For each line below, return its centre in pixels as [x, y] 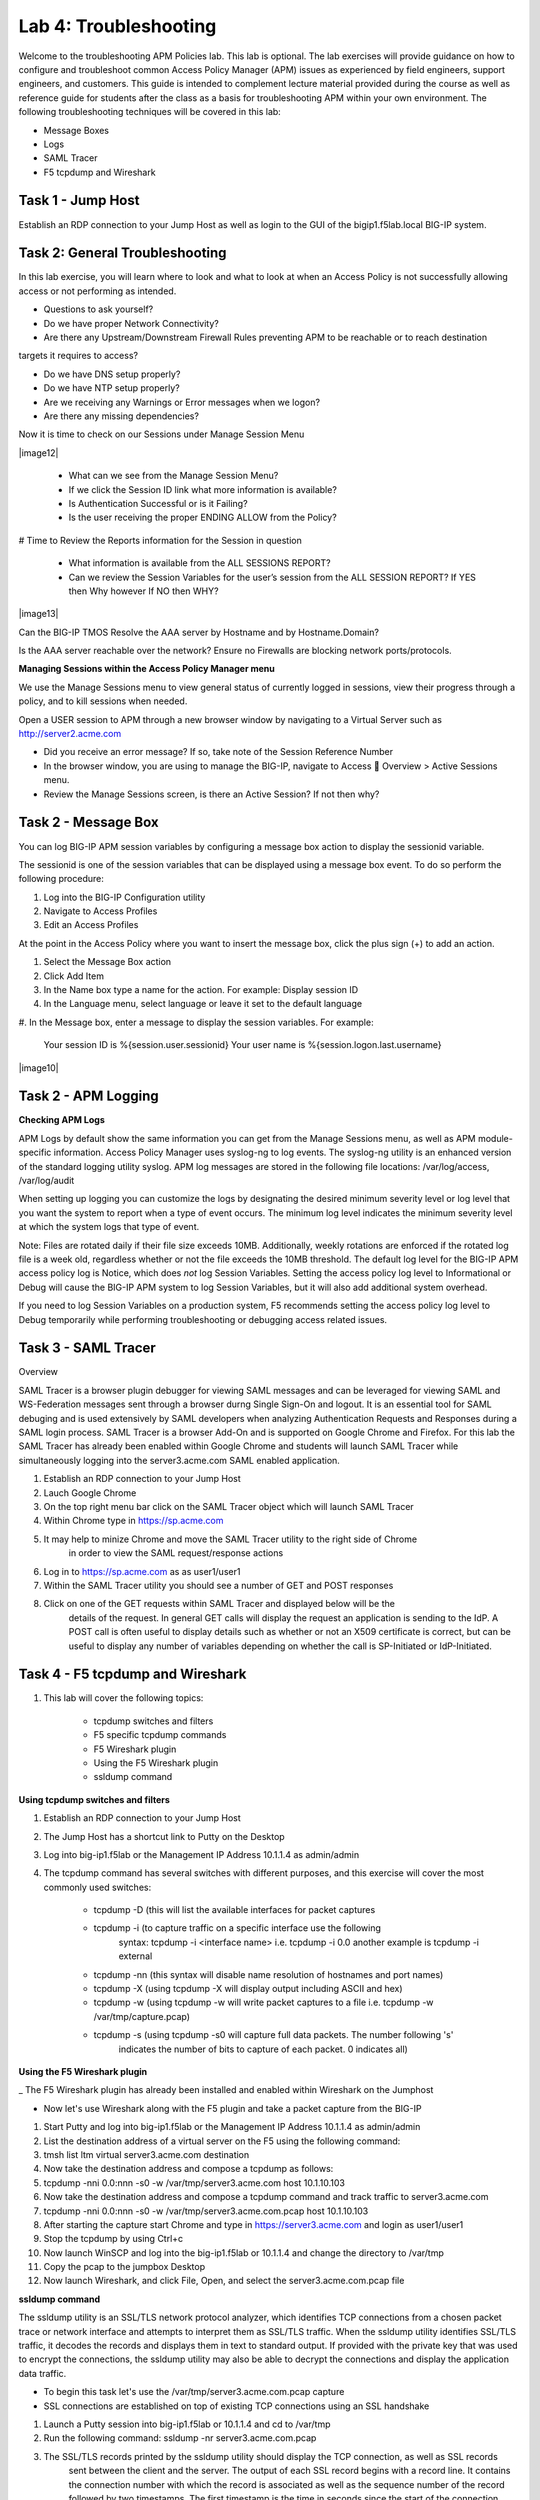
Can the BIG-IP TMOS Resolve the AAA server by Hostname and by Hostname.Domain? [199, 632]
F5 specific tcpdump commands [160, 1735]
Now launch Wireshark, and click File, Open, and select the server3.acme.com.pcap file [224, 2281]
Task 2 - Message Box [88, 822]
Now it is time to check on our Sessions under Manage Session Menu [161, 434]
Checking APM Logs [61, 1120]
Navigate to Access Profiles [100, 911]
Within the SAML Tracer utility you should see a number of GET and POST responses [218, 1585]
